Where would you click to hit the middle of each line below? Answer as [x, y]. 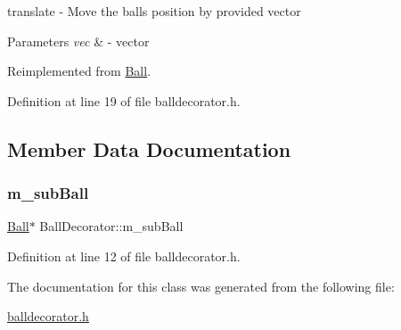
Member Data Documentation [149, 148]
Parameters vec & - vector [78, 41]
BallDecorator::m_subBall [111, 226]
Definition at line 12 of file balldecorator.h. [124, 256]
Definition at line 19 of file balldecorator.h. [124, 100]
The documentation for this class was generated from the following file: [201, 286]
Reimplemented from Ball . [79, 71]
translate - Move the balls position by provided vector [154, 11]
